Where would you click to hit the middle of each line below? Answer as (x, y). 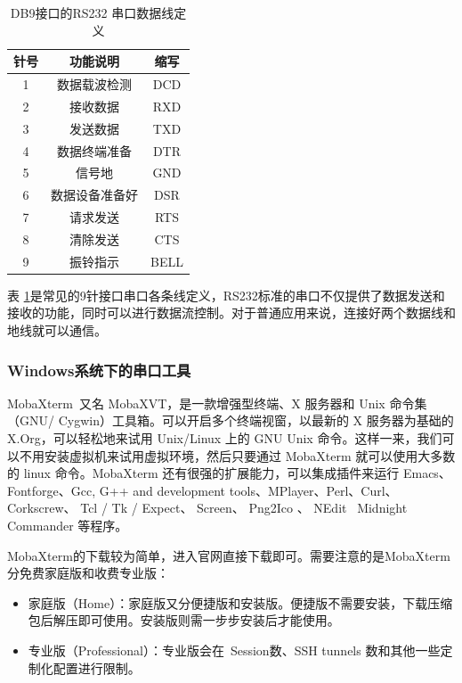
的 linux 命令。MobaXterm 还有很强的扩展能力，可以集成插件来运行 (203, 473)
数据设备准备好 (94, 195)
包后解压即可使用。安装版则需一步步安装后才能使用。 (184, 620)
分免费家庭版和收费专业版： (88, 573)
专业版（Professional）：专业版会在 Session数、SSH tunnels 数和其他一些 (234, 650)
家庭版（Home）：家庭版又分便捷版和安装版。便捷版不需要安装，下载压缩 (240, 602)
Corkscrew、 (42, 508)
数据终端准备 (94, 150)
